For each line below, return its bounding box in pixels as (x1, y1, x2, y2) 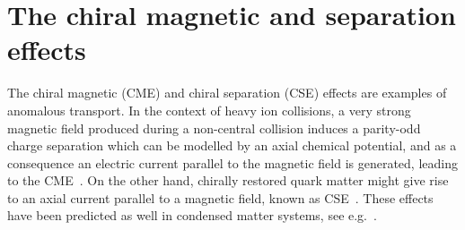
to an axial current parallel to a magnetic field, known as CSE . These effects (7, 188, 434, 207)
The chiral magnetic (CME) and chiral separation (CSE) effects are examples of (7, 83, 447, 102)
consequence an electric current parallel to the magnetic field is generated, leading (7, 153, 458, 172)
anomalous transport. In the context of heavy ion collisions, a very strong (7, 100, 411, 119)
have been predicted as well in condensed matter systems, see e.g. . (7, 206, 377, 225)
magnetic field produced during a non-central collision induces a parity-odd (7, 118, 421, 137)
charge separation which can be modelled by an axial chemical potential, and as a (7, 136, 457, 155)
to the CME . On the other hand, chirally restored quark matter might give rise (7, 171, 449, 190)
